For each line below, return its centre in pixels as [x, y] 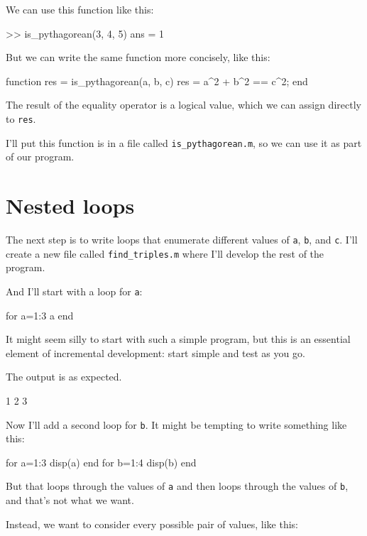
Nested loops [70, 206]
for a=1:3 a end [40, 315]
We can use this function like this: [80, 9]
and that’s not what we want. [70, 500]
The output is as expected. [64, 377]
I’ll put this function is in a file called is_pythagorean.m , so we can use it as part [184, 142]
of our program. [40, 157]
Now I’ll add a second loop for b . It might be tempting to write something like [176, 424]
